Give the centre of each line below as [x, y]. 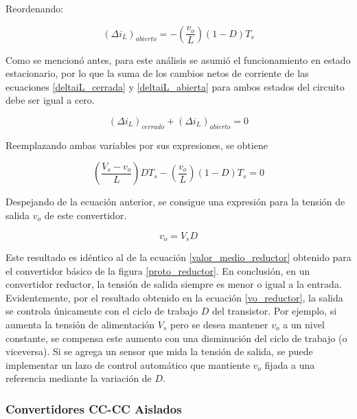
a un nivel [304, 324]
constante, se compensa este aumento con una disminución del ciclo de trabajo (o [176, 338]
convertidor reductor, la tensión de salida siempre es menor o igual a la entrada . [174, 284]
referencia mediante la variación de [79, 378]
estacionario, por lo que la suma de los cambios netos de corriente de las [157, 73]
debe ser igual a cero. [50, 100]
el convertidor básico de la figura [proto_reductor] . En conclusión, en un [158, 270]
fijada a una [290, 364]
